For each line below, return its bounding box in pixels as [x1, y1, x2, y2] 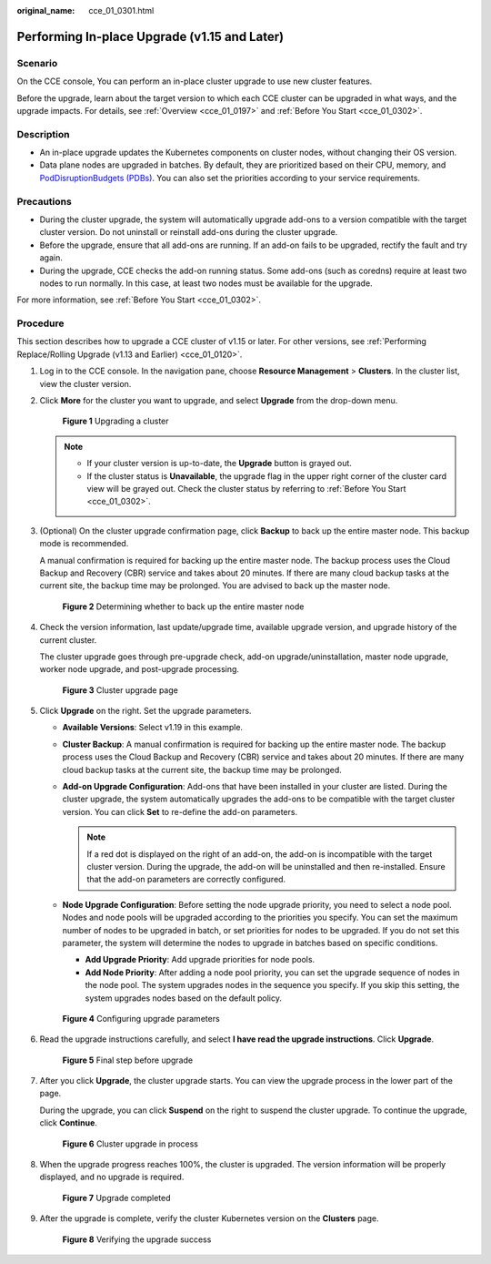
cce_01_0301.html [88, 5, 155, 15]
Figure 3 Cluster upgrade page [62, 684, 179, 696]
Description [16, 127, 70, 140]
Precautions [16, 195, 72, 208]
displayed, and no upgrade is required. [39, 1171, 185, 1183]
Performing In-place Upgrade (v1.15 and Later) [16, 28, 285, 45]
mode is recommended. [39, 538, 129, 549]
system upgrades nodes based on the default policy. [85, 993, 282, 1004]
